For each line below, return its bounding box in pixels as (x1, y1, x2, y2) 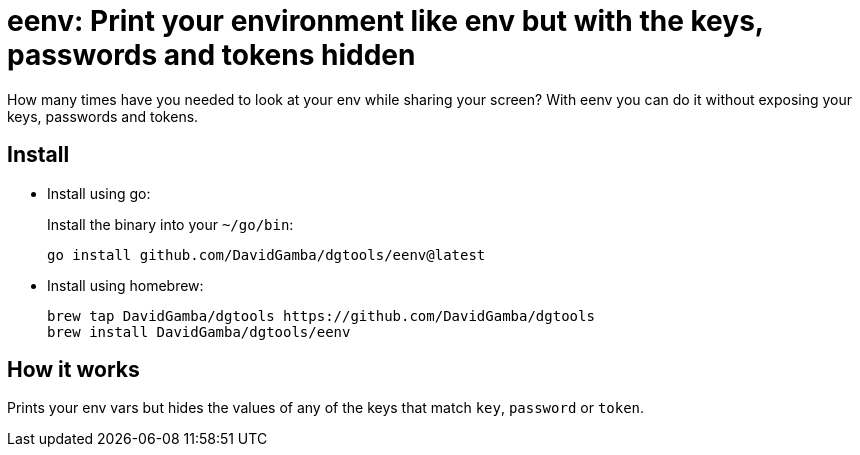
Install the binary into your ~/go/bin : (47, 215, 294, 233)
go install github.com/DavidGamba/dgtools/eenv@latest (47, 246, 486, 263)
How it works (7, 357, 140, 383)
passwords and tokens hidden (7, 38, 416, 72)
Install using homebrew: (47, 276, 204, 294)
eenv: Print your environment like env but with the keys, (7, 4, 764, 38)
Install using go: (47, 184, 151, 202)
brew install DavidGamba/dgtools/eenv (47, 323, 351, 340)
